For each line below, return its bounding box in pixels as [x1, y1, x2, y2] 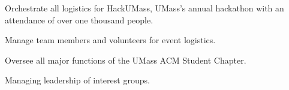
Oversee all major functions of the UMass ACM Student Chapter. [5, 53, 246, 66]
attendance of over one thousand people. [5, 13, 153, 26]
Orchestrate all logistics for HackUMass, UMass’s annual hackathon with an [5, 2, 284, 14]
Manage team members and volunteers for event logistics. [5, 34, 216, 46]
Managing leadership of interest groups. [5, 74, 150, 86]
